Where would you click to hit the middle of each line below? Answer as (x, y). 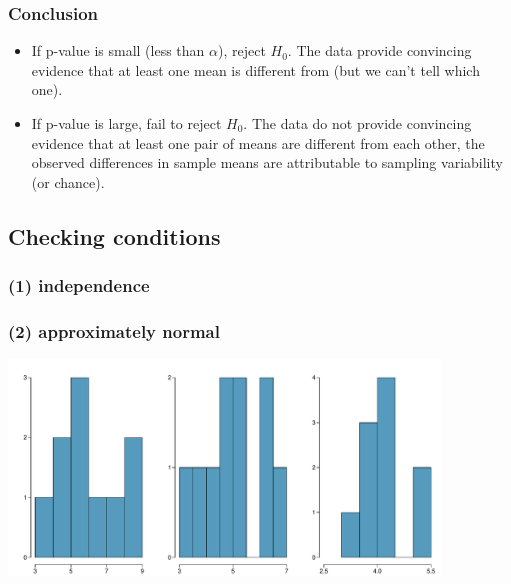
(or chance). (68, 181)
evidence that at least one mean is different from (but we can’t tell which (255, 69)
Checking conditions (114, 235)
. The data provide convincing (379, 50)
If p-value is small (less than (118, 50)
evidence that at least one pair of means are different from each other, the (258, 142)
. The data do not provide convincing (357, 123)
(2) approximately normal (114, 330)
